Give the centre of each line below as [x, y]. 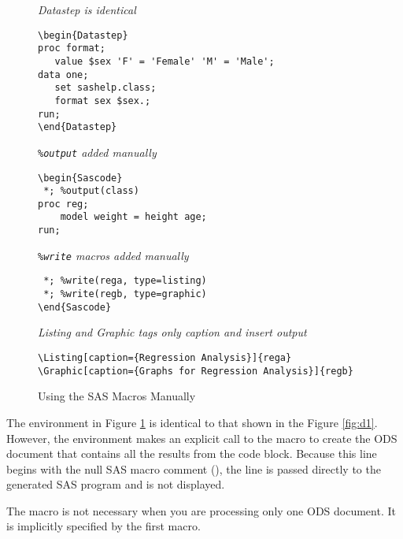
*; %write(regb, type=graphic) [125, 294]
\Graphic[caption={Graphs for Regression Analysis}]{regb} [196, 371]
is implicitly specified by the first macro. [104, 526]
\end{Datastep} [78, 127]
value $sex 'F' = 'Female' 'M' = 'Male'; [165, 61]
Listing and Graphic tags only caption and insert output [172, 332]
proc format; [72, 48]
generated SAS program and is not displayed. [116, 484]
